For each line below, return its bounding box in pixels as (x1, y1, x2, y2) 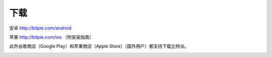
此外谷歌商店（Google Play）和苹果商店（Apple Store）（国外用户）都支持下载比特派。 (9, 43, 189, 49)
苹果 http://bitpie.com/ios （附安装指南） (9, 34, 94, 40)
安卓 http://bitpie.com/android (9, 25, 72, 31)
